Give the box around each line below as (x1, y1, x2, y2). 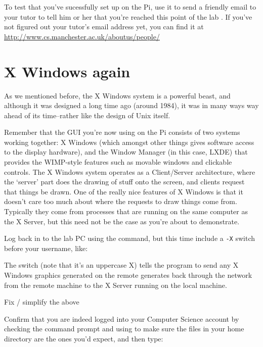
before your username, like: (4, 242, 88, 253)
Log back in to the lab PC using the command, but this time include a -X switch (4, 233, 255, 243)
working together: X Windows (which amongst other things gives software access (4, 136, 254, 147)
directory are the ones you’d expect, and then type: (4, 333, 163, 344)
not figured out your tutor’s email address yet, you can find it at (4, 21, 204, 32)
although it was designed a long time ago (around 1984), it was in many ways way (4, 100, 259, 111)
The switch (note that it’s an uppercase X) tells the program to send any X (4, 260, 239, 270)
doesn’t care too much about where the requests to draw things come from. (4, 196, 237, 207)
